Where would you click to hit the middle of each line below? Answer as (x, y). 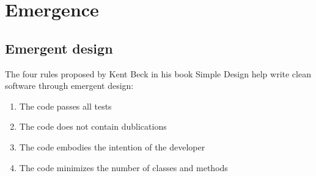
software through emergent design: (69, 86)
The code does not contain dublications (93, 126)
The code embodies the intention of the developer (112, 146)
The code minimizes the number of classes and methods (123, 167)
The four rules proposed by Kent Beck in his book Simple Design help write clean (158, 73)
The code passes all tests (65, 106)
